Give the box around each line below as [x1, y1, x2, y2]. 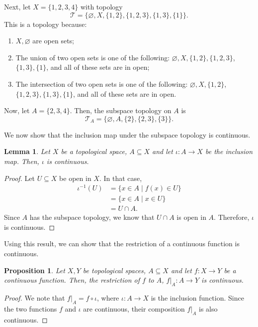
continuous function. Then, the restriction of [4, 275, 140, 285]
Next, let [4, 1, 31, 11]
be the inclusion [205, 146, 253, 157]
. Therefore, [214, 212, 250, 222]
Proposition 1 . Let [4, 265, 65, 275]
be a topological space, [61, 146, 127, 157]
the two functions [4, 303, 57, 314]
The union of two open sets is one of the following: [15, 52, 170, 62]
